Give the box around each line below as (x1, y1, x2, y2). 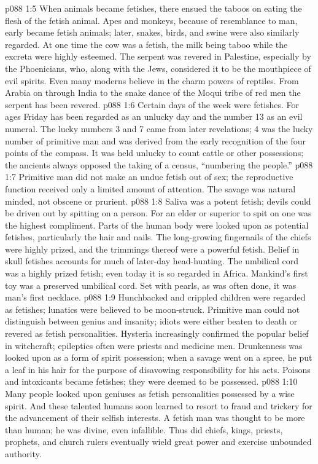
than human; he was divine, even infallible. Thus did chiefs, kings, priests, (5, 423, 283, 436)
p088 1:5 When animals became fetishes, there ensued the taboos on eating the (5, 2, 302, 14)
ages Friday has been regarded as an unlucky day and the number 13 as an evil (5, 110, 303, 123)
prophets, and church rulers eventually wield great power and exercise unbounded (5, 435, 312, 448)
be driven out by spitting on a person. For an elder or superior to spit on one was (5, 206, 312, 219)
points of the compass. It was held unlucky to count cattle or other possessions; (5, 146, 304, 159)
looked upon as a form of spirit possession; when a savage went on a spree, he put (5, 351, 312, 364)
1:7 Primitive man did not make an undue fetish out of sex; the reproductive (5, 170, 293, 183)
